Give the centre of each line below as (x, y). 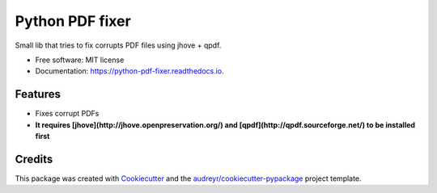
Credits (34, 159)
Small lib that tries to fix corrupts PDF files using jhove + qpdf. (118, 45)
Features (38, 94)
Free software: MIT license (80, 60)
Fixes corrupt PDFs (67, 114)
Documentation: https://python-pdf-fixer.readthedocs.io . (129, 71)
